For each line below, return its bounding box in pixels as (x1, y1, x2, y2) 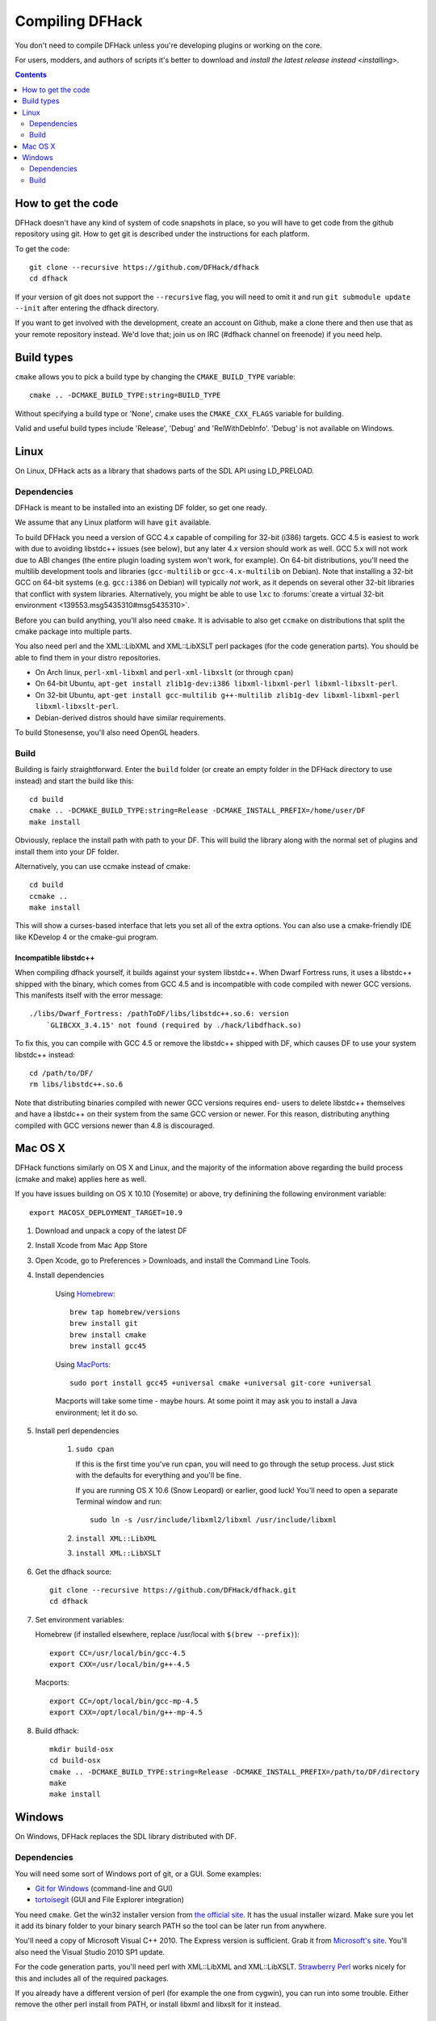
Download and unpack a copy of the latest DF (35, 1226, 187, 1236)
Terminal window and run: (75, 1496, 162, 1507)
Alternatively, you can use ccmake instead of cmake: (15, 861, 191, 871)
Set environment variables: (35, 1614, 124, 1624)
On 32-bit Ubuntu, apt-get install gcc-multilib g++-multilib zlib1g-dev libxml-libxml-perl (35, 690, 400, 699)
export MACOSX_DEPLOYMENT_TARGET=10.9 (29, 1208, 183, 1217)
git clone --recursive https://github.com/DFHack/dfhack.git (49, 1585, 296, 1594)
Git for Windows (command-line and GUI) (35, 1884, 174, 1893)
